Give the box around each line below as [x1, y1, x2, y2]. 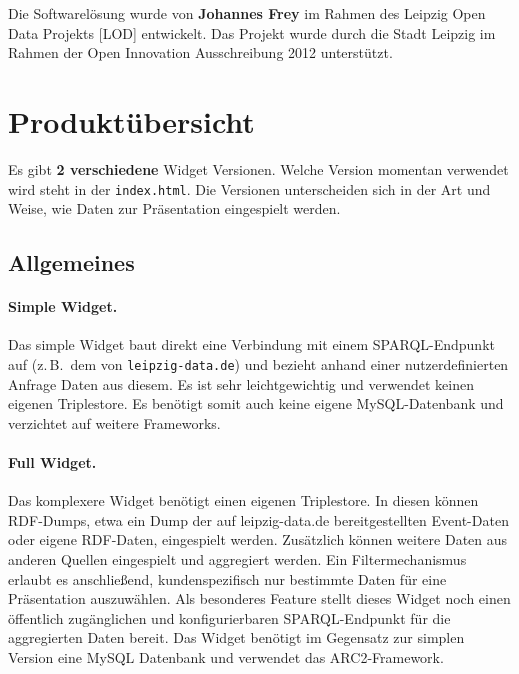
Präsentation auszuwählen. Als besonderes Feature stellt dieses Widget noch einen [8, 588, 511, 609]
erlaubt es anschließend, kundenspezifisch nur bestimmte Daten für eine [8, 568, 447, 589]
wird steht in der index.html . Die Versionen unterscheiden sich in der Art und [8, 178, 491, 199]
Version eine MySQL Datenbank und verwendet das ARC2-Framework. [8, 646, 444, 667]
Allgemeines [8, 247, 135, 278]
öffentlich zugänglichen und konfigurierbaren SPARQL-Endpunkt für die [8, 607, 451, 628]
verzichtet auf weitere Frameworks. [8, 412, 221, 433]
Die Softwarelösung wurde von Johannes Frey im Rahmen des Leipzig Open [8, 3, 486, 23]
